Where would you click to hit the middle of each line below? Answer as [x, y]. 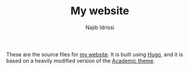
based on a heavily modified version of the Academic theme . [81, 61]
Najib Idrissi [100, 27]
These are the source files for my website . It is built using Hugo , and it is [94, 54]
